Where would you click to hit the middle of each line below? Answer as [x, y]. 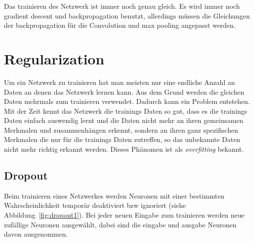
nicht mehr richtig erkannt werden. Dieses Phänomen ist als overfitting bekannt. [124, 149]
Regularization [54, 58]
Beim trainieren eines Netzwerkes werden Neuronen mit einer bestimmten [114, 195]
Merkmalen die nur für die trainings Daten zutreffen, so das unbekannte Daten [122, 139]
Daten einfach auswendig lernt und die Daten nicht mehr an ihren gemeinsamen [124, 120]
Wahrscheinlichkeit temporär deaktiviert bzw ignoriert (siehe [95, 205]
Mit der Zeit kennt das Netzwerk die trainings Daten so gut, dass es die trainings [126, 111]
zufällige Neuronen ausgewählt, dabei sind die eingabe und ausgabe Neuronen [120, 224]
